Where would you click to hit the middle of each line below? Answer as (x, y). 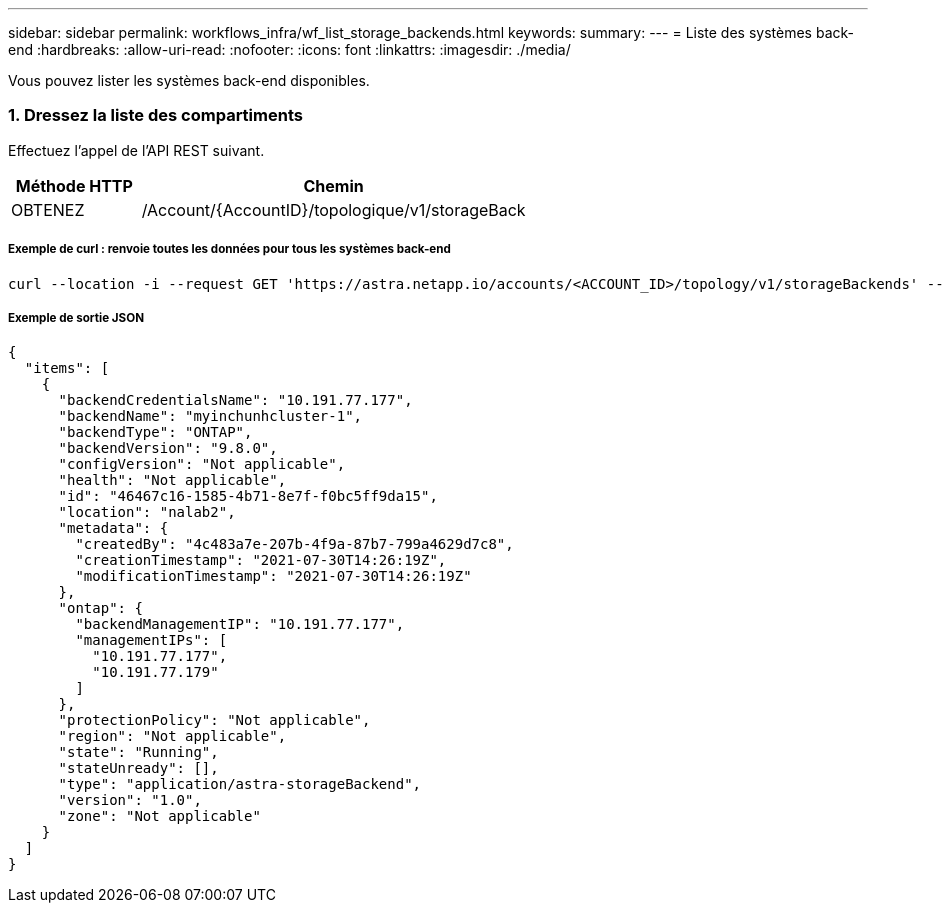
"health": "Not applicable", (172, 480)
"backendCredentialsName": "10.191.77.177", (235, 400)
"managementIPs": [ (151, 640)
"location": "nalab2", (147, 512)
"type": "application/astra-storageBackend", (240, 784)
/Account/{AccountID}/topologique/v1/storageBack (333, 209)
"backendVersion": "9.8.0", (168, 448)
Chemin (333, 185)
